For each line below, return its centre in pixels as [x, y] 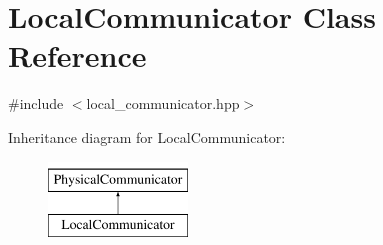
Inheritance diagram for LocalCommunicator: [147, 136]
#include [36, 103]
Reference [77, 55]
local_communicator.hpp [163, 103]
